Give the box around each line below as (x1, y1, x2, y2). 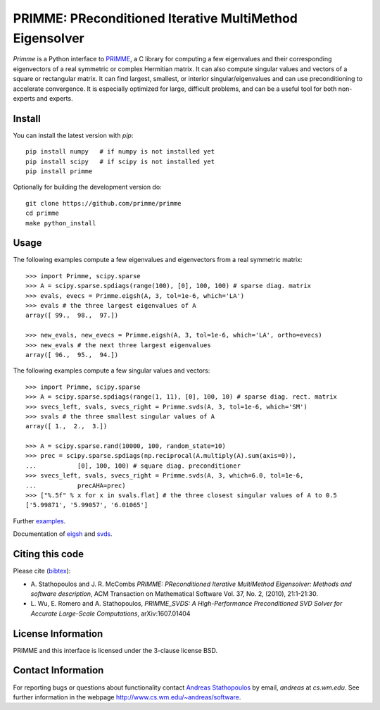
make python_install (25, 219, 96, 227)
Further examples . (13, 516, 66, 525)
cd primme (25, 209, 59, 218)
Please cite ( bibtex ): (13, 567, 71, 575)
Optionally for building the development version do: (13, 183, 162, 192)
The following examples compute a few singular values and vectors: (13, 366, 210, 375)
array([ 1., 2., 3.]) (25, 423, 108, 430)
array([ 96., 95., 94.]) (25, 351, 119, 359)
